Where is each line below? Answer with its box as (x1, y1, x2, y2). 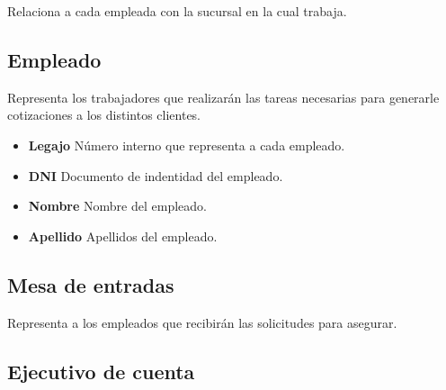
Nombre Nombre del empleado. (28, 196, 207, 215)
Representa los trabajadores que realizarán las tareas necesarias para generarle (7, 87, 440, 106)
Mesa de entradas (7, 270, 174, 298)
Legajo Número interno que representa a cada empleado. (28, 135, 345, 154)
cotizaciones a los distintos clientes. (7, 105, 201, 124)
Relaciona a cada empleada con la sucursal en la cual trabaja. (7, 2, 347, 20)
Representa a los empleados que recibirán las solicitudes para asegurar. (7, 313, 397, 331)
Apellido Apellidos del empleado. (28, 226, 218, 245)
